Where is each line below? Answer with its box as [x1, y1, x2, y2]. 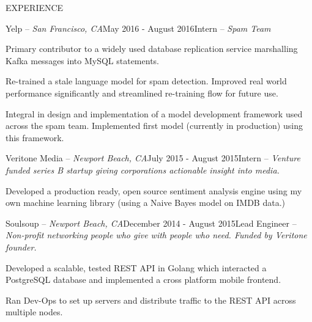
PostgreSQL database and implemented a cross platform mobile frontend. [6, 273, 281, 286]
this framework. [6, 131, 64, 144]
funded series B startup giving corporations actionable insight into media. [6, 163, 280, 176]
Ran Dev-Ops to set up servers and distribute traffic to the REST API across [6, 293, 296, 306]
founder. [6, 240, 37, 253]
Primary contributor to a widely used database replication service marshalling [6, 42, 298, 55]
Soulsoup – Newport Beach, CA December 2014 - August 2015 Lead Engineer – [6, 216, 297, 229]
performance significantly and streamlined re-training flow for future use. [6, 86, 278, 99]
